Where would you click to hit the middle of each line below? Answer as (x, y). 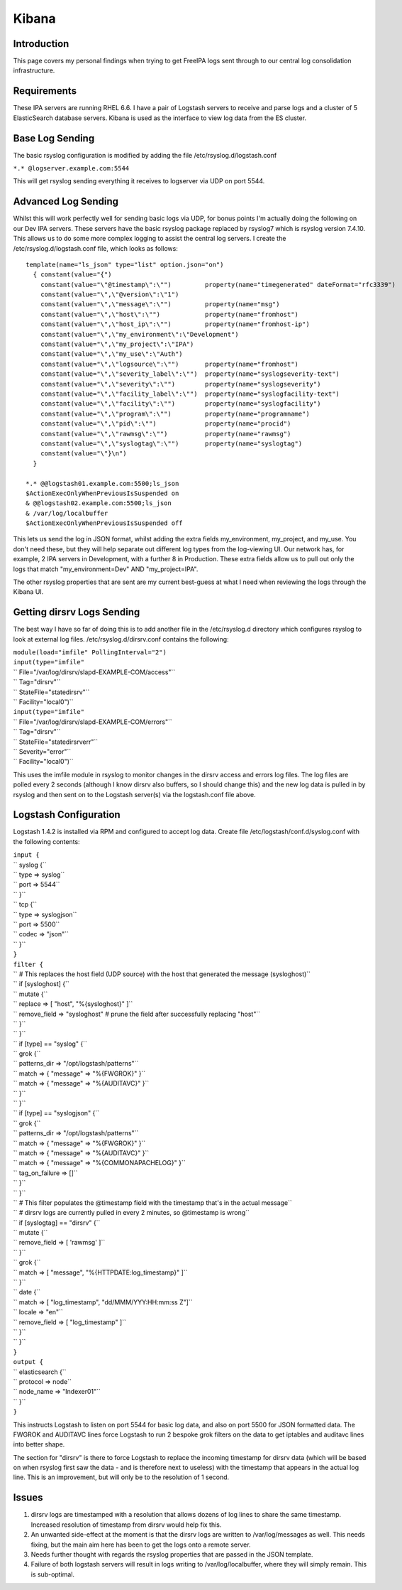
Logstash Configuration (67, 815)
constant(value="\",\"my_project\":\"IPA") (117, 344)
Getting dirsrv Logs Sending (77, 612)
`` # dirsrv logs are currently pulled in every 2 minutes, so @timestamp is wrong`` (131, 1213)
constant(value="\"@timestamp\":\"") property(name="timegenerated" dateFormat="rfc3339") (218, 285)
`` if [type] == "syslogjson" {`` (56, 1113)
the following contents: (47, 841)
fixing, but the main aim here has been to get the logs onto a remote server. (141, 1545)
